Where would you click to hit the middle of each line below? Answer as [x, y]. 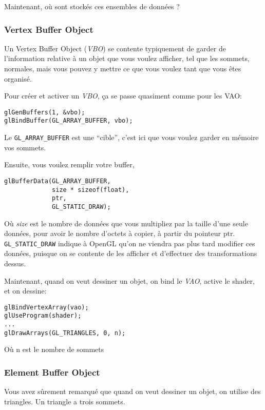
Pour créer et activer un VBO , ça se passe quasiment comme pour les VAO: [123, 96]
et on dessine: [25, 291]
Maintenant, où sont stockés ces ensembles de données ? [92, 6]
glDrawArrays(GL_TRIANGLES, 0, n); [65, 333]
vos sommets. [25, 147]
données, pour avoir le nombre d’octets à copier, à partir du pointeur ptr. [120, 233]
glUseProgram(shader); [43, 316]
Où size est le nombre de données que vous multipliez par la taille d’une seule [126, 223]
